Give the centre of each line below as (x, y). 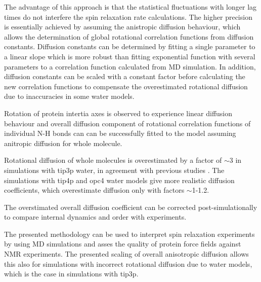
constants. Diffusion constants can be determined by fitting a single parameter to (130, 46)
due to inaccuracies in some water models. (69, 96)
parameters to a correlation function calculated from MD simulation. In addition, (130, 66)
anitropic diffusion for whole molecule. (63, 143)
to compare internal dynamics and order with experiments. (95, 217)
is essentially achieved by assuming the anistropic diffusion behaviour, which (122, 27)
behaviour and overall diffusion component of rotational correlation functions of (127, 123)
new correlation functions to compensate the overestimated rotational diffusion (126, 86)
